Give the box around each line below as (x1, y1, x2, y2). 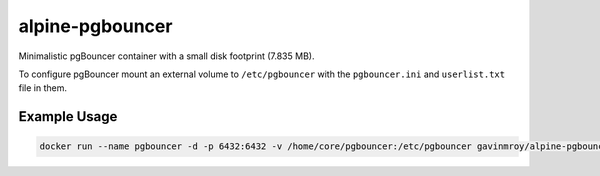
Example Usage (18, 108, 118, 125)
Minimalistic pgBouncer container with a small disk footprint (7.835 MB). (18, 50, 315, 62)
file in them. (18, 82, 67, 94)
